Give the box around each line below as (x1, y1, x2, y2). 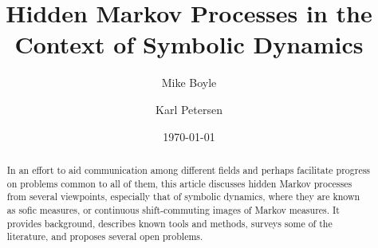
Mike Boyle (161, 74, 217, 91)
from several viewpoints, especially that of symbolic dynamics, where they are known (6, 190, 360, 203)
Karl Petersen (156, 100, 222, 117)
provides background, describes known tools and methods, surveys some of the (6, 216, 333, 230)
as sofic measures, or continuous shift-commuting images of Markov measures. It (6, 203, 340, 216)
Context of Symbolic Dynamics (14, 28, 364, 61)
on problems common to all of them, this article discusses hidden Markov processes (6, 176, 352, 190)
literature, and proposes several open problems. (6, 230, 203, 243)
